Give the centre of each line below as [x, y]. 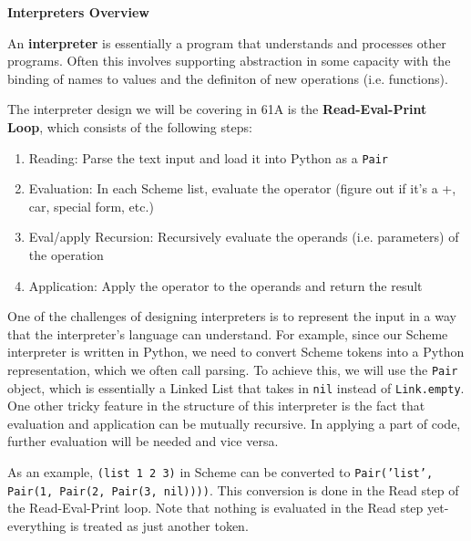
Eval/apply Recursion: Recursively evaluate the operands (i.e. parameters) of [244, 237]
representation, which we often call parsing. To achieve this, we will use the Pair [233, 369]
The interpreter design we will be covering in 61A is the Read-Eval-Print [217, 109]
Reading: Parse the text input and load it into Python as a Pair [209, 157]
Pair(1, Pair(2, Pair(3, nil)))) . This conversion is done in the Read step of [233, 489]
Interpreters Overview [78, 12]
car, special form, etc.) [91, 206]
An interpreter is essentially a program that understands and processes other [227, 42]
